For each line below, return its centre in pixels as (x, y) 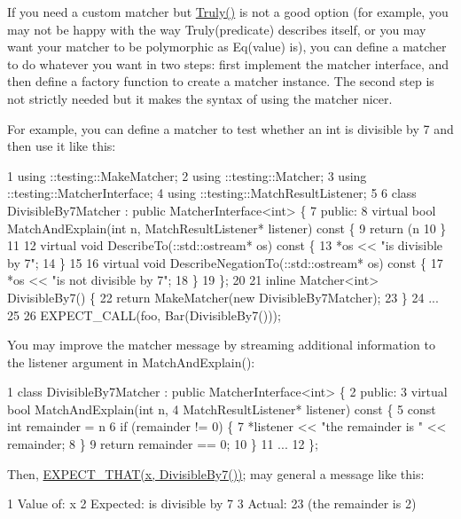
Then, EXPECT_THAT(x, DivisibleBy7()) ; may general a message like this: (216, 473)
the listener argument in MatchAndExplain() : (131, 362)
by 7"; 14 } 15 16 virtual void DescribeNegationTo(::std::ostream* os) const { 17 (225, 262)
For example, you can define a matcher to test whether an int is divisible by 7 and (230, 128)
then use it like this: (62, 146)
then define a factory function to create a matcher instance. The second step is (221, 81)
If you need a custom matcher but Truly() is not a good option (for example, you (228, 12)
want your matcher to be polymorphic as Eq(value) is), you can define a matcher (227, 47)
